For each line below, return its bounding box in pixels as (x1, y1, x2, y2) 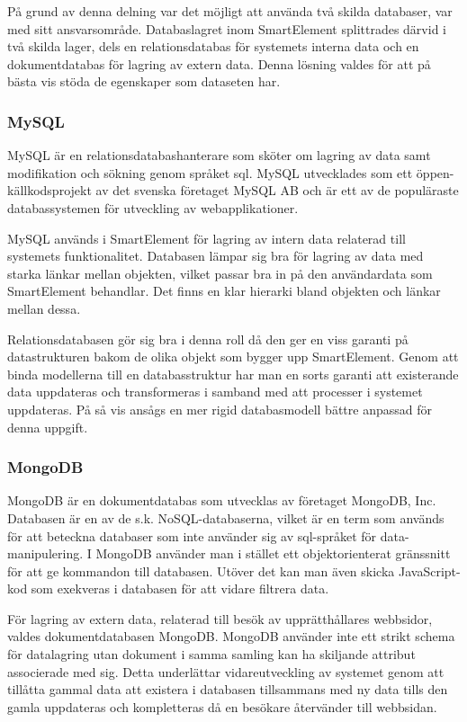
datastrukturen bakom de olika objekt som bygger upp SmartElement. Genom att (7, 347, 459, 366)
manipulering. (7, 544, 84, 563)
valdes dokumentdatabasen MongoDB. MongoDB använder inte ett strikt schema (7, 627, 455, 646)
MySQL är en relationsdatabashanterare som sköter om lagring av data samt (7, 146, 431, 165)
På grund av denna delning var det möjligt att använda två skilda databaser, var (7, 2, 453, 20)
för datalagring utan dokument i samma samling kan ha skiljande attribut (7, 645, 416, 664)
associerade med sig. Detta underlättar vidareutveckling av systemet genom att (7, 662, 445, 681)
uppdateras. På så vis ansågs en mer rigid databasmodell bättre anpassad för (7, 399, 432, 418)
